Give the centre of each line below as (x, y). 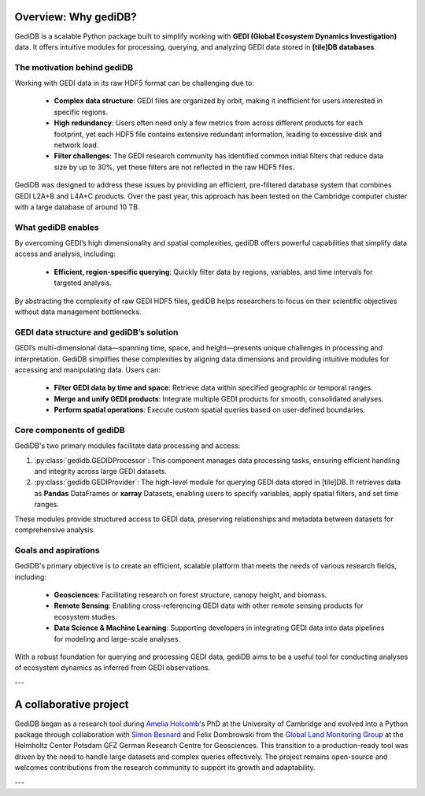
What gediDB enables (57, 227)
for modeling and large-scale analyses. (117, 639)
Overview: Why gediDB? (76, 17)
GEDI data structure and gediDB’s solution (96, 332)
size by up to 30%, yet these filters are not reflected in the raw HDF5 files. (174, 167)
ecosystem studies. (85, 616)
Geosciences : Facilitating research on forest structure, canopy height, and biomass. (190, 594)
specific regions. (81, 112)
